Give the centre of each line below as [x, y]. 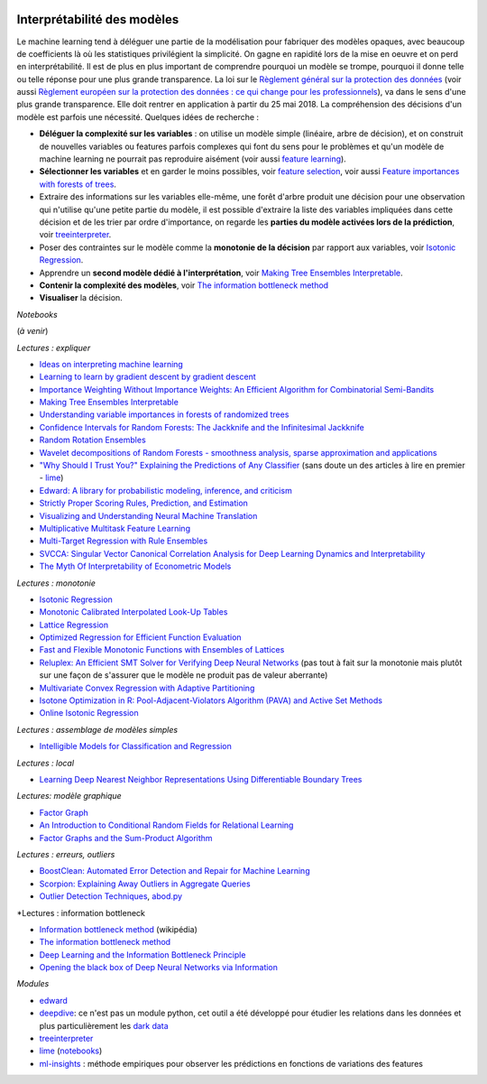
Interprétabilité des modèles [98, 19]
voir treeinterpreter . [75, 235]
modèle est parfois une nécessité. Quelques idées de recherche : [138, 116]
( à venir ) [32, 331]
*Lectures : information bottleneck [81, 913]
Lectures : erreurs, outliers [66, 854]
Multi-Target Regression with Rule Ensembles [124, 541]
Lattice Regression [74, 625]
